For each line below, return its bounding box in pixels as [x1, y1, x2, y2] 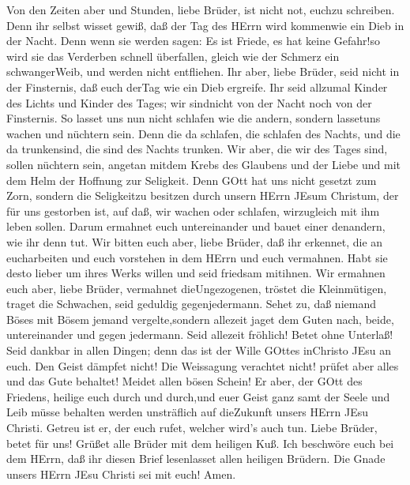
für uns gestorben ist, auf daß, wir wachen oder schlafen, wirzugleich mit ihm [6, 202, 380, 219]
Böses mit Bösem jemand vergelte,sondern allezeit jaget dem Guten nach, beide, [6, 310, 394, 327]
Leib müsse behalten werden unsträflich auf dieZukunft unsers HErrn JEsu [6, 404, 369, 420]
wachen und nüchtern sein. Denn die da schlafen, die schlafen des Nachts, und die [6, 125, 401, 141]
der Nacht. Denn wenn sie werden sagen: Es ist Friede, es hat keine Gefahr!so [6, 32, 380, 49]
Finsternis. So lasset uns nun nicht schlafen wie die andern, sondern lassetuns [6, 110, 381, 126]
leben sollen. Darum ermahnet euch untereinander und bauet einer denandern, [6, 218, 386, 235]
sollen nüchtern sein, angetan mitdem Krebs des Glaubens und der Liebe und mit [6, 156, 401, 172]
